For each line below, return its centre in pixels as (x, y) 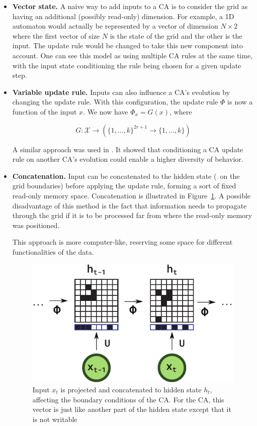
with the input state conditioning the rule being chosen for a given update (127, 65)
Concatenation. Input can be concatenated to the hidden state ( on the (126, 176)
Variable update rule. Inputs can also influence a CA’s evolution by (121, 92)
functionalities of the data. (53, 251)
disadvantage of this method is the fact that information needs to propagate (130, 205)
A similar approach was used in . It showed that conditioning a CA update (128, 149)
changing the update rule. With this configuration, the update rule (115, 102)
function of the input (45, 111)
